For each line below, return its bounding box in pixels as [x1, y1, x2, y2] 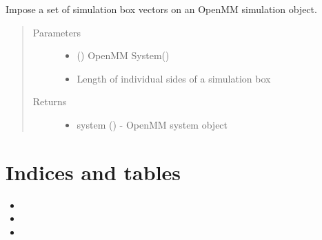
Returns [32, 94, 67, 109]
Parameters [32, 25, 81, 39]
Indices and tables [6, 157, 181, 186]
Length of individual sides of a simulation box [77, 71, 271, 85]
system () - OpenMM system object [77, 117, 228, 131]
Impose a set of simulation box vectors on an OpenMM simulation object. [6, 2, 317, 16]
